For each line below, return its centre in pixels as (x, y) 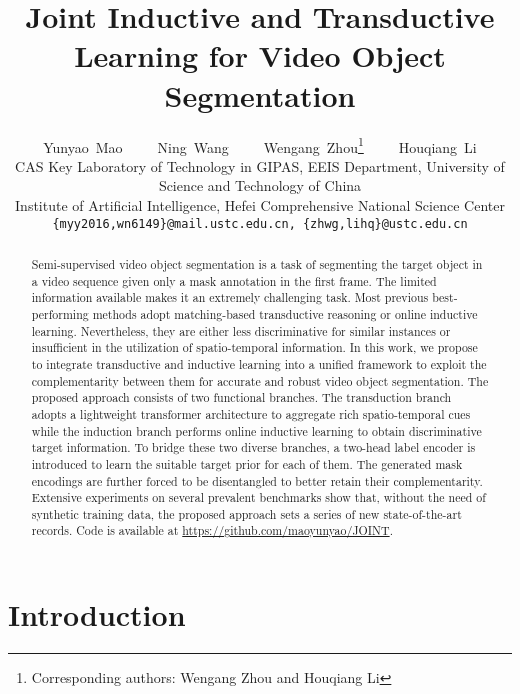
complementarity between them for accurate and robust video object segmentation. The (260, 380)
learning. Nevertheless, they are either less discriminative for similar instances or (241, 330)
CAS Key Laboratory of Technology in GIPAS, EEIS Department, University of (260, 165)
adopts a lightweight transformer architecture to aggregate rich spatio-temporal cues (251, 413)
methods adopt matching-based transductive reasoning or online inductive (285, 313)
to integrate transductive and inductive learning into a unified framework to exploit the (259, 363)
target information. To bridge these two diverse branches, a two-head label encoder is (253, 447)
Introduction (97, 614)
